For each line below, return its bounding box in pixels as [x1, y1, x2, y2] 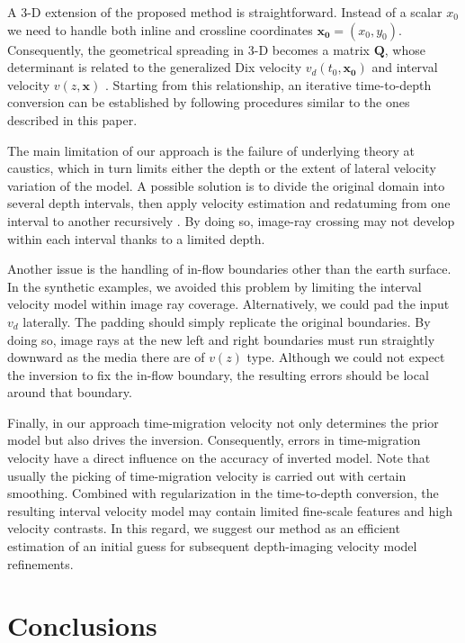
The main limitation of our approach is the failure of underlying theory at [7, 140, 415, 159]
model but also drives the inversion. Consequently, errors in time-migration [7, 430, 421, 449]
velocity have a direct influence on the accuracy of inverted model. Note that [7, 448, 431, 467]
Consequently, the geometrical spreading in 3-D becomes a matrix [7, 40, 371, 59]
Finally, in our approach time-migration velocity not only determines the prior [7, 412, 439, 431]
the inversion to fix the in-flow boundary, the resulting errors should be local [7, 365, 429, 384]
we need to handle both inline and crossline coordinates [7, 20, 313, 39]
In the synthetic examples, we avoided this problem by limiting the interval [7, 276, 422, 295]
